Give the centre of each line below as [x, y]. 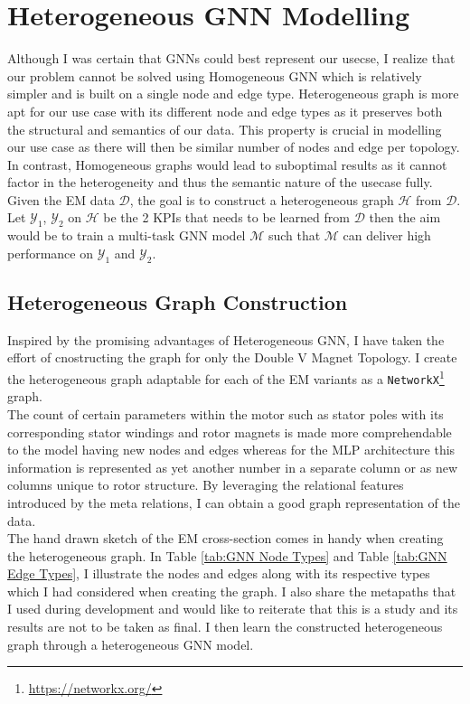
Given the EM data [61, 199]
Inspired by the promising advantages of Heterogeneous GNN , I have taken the [226, 339]
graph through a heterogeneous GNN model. [131, 644]
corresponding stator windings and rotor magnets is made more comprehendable [230, 432]
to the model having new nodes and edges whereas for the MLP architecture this [231, 450]
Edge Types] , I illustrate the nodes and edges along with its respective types [219, 573]
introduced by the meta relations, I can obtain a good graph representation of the [234, 502]
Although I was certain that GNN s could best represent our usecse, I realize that [231, 58]
